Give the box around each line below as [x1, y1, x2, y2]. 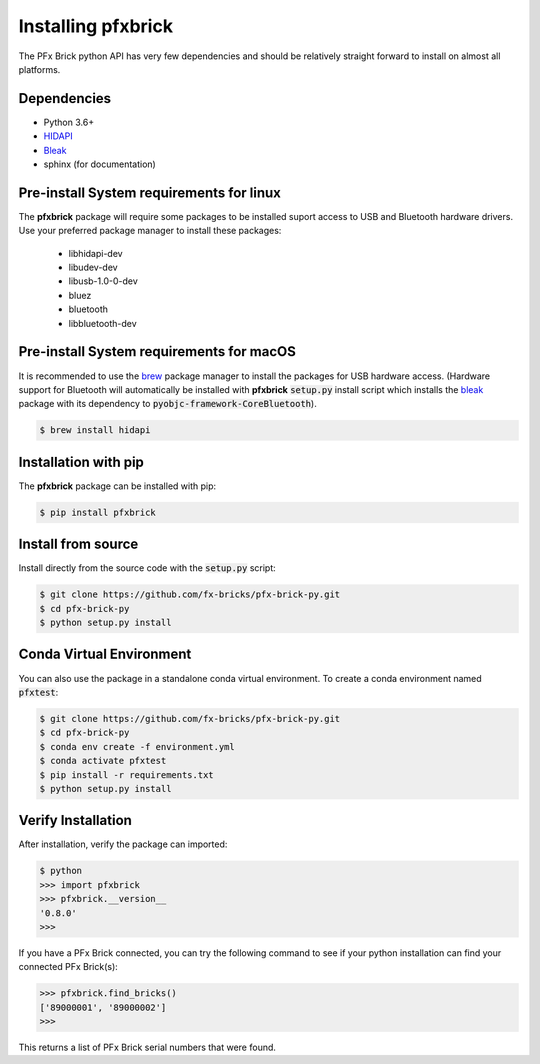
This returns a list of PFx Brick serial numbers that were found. [18, 1041, 277, 1054]
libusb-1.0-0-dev [68, 275, 139, 287]
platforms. [18, 63, 61, 75]
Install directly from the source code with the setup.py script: [18, 562, 277, 574]
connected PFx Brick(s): [18, 961, 119, 973]
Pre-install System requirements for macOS [18, 343, 297, 360]
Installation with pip [18, 453, 145, 470]
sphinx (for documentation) [43, 158, 157, 170]
